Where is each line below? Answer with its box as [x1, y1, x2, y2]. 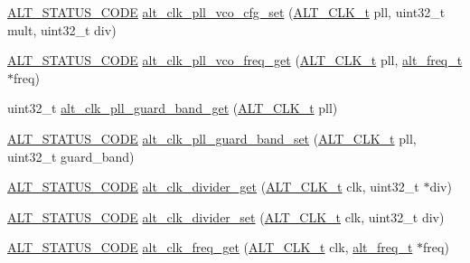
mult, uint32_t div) [7, 20, 117, 39]
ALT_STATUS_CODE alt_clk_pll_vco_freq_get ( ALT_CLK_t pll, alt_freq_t [7, 51, 463, 70]
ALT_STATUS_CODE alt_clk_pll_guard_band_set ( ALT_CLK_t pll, [7, 128, 417, 147]
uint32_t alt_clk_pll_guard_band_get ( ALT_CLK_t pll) [7, 99, 338, 117]
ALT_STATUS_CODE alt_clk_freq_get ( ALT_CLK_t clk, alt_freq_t [7, 238, 413, 257]
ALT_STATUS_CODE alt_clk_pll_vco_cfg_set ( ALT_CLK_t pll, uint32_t [7, 3, 446, 21]
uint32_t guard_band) [7, 146, 135, 165]
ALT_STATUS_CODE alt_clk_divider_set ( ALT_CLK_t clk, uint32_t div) [7, 207, 445, 226]
